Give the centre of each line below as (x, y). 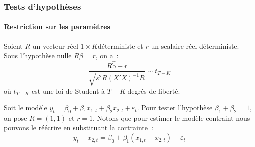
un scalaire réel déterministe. (195, 46)
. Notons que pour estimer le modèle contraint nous (171, 117)
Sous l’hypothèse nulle (38, 56)
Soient (13, 46)
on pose (16, 117)
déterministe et (120, 46)
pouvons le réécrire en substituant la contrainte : (79, 127)
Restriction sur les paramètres (57, 27)
